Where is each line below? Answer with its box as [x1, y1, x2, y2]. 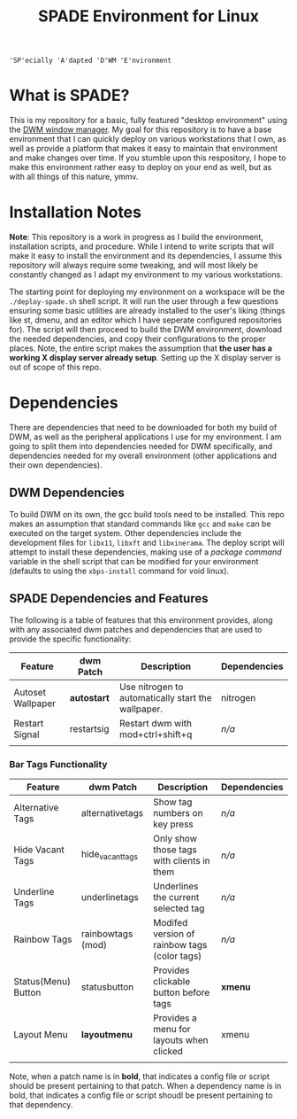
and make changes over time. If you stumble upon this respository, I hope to [9, 152, 286, 163]
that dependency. [9, 1099, 73, 1109]
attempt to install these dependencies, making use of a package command [9, 547, 282, 557]
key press [153, 818, 194, 830]
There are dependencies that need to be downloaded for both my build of [9, 423, 278, 432]
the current [153, 890, 200, 903]
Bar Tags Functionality [9, 758, 108, 770]
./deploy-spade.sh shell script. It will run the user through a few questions [9, 296, 278, 307]
